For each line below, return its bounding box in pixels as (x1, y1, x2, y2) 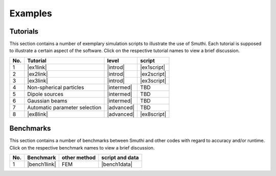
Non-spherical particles (27, 84, 84, 91)
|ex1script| (140, 64, 166, 71)
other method (61, 154, 96, 161)
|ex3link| (27, 77, 48, 84)
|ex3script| (140, 77, 166, 84)
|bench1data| (101, 161, 133, 168)
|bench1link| (27, 161, 56, 168)
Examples (9, 8, 52, 19)
